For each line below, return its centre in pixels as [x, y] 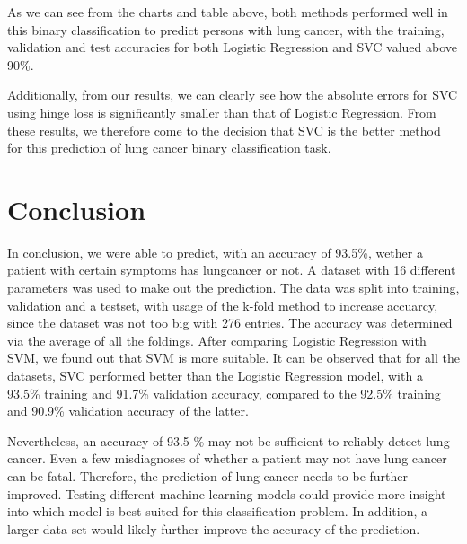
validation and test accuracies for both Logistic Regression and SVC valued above [232, 47]
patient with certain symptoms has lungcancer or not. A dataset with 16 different [232, 270]
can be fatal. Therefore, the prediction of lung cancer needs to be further [207, 476]
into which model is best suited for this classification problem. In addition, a [218, 511]
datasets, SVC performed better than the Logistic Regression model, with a [215, 376]
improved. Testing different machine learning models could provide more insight [227, 493]
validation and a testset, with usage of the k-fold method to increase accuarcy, [223, 305]
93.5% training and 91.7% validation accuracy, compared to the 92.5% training [224, 393]
